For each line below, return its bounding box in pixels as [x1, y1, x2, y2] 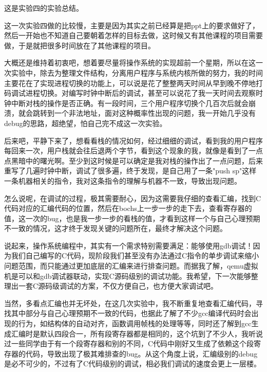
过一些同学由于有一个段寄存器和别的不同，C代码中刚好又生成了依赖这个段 [4, 338, 254, 349]
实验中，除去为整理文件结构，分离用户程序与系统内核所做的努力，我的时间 [11, 67, 263, 78]
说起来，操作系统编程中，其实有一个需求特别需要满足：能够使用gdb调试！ [4, 240, 253, 251]
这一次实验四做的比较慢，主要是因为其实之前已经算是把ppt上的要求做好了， [4, 20, 260, 30]
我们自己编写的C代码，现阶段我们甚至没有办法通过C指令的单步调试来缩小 [11, 250, 259, 261]
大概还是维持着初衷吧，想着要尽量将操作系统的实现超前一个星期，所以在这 [4, 57, 256, 68]
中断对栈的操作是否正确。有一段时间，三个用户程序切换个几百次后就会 [11, 97, 249, 108]
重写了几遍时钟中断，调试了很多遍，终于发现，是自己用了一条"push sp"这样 [4, 165, 257, 176]
